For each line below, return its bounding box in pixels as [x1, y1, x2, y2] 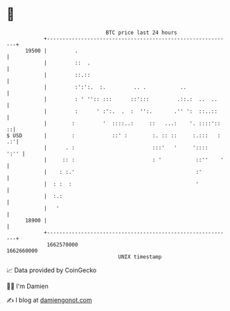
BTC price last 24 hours [105, 29, 177, 36]
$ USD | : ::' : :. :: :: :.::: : [6, 132, 221, 139]
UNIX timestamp [118, 253, 162, 260]
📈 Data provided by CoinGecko [6, 266, 97, 274]
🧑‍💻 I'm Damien [6, 282, 49, 290]
